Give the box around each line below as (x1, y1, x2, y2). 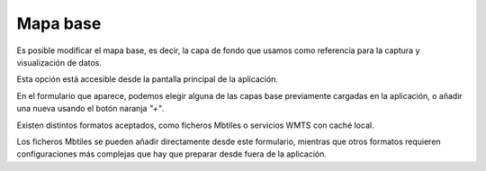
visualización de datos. (16, 57, 103, 67)
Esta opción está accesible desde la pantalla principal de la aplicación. (16, 74, 279, 85)
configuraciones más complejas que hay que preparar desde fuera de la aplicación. (16, 148, 328, 159)
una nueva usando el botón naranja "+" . (16, 103, 165, 114)
